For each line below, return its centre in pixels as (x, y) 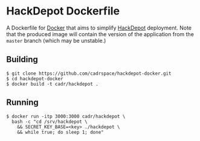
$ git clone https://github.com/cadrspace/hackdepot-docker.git (89, 74)
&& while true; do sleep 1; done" (60, 132)
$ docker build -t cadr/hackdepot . (52, 84)
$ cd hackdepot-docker (35, 79)
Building (22, 59)
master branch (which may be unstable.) (56, 40)
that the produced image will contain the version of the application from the (100, 34)
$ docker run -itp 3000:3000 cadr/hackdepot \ (66, 116)
